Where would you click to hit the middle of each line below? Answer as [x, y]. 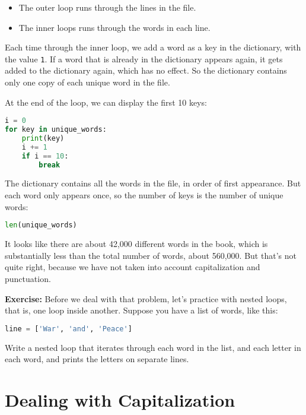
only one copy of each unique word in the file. [87, 82]
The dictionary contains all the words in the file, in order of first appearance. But [153, 183]
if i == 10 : [45, 156]
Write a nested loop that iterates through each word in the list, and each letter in [153, 347]
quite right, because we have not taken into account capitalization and [133, 267]
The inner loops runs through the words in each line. [114, 27]
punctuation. [28, 278]
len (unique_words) [41, 225]
